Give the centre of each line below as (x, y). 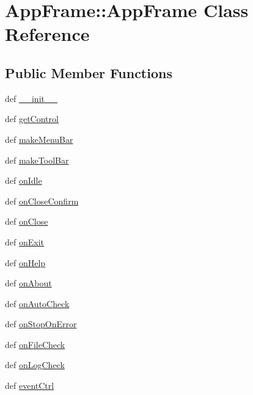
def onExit (25, 241)
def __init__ (31, 98)
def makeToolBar (37, 160)
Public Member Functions (89, 72)
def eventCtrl (30, 386)
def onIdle (24, 180)
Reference (47, 34)
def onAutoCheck (37, 303)
